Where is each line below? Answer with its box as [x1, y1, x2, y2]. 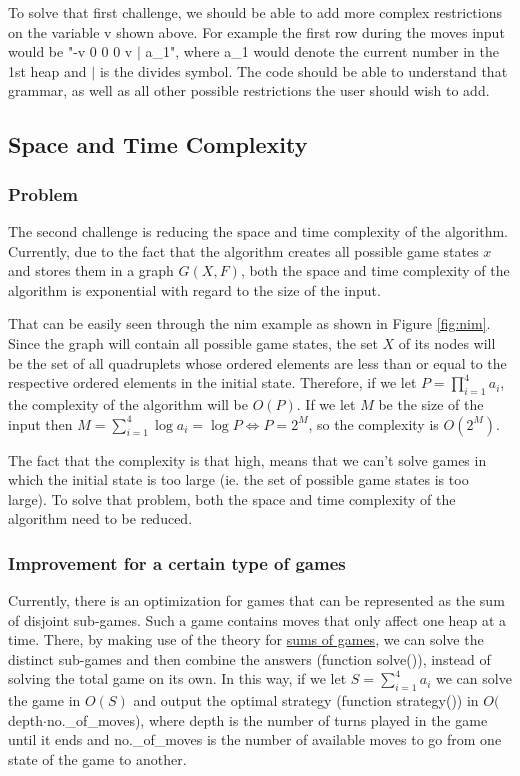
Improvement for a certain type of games [8, 550, 346, 575]
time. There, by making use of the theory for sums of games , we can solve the [8, 629, 484, 650]
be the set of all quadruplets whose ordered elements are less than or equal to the [8, 352, 507, 373]
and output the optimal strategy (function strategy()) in [133, 690, 479, 711]
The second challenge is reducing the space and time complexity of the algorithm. [8, 220, 508, 241]
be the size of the [378, 393, 484, 414]
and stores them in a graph [8, 260, 174, 281]
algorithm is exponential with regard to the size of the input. [8, 279, 381, 300]
